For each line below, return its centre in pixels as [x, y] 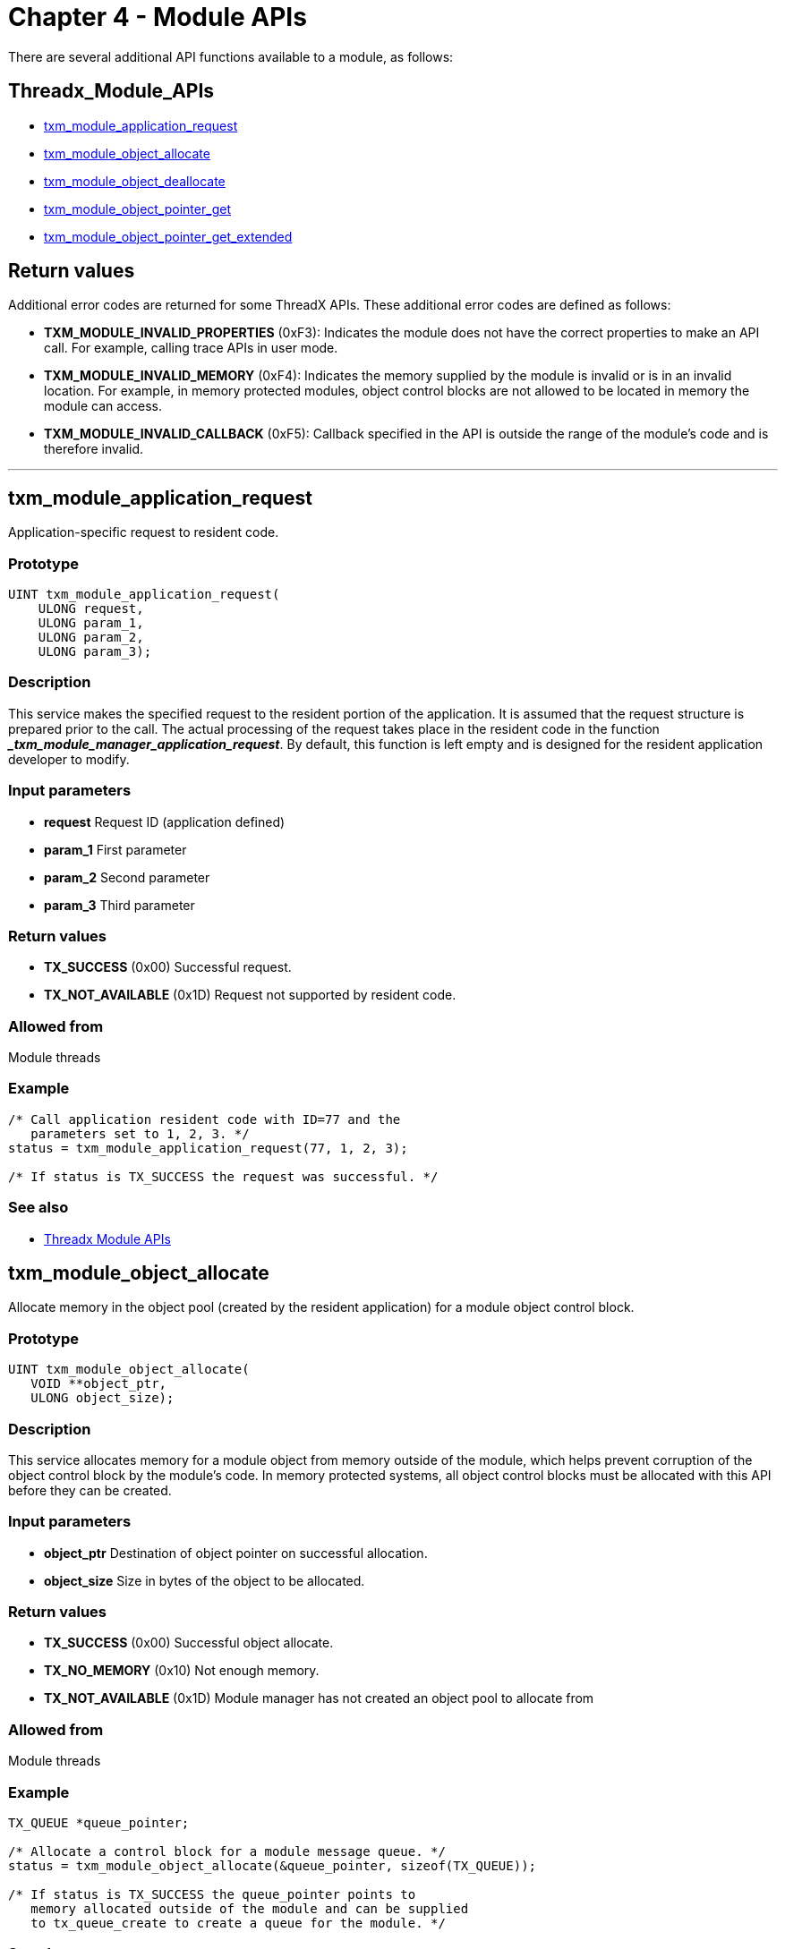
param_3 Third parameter [119, 905]
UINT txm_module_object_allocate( [129, 1370]
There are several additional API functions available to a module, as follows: [231, 56]
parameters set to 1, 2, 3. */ [140, 1133]
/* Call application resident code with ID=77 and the [205, 1119]
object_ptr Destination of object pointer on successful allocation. [236, 1553]
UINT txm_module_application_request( [144, 595]
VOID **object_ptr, [99, 1384]
